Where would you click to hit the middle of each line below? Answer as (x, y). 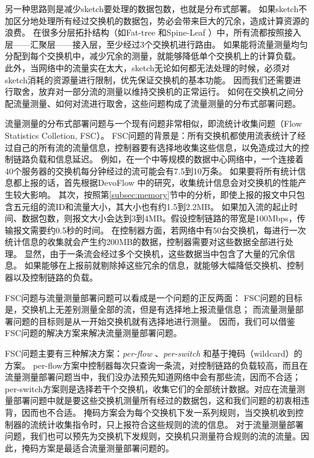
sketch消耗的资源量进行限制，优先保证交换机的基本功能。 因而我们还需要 (149, 79)
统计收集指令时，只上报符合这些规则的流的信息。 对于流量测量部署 (171, 424)
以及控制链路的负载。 (55, 277)
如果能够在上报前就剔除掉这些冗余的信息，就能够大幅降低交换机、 (155, 265)
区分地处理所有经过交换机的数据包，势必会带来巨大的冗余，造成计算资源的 (161, 20)
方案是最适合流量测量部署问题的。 (106, 447)
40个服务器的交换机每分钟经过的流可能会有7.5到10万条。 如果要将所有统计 (151, 170)
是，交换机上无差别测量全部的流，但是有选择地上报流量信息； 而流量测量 (150, 309)
